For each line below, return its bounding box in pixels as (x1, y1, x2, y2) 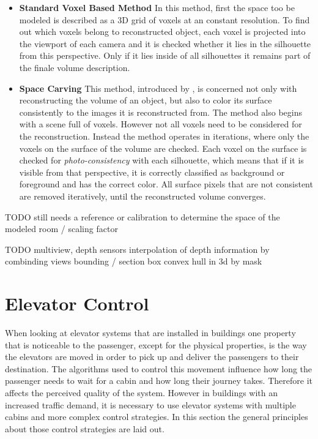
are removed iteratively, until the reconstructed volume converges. (19, 189, 266, 202)
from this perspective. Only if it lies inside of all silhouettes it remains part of (19, 49, 311, 62)
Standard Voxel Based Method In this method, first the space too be (19, 1, 295, 13)
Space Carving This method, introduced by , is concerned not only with (19, 81, 297, 94)
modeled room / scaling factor (5, 222, 118, 235)
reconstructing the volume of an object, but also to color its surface (19, 94, 272, 107)
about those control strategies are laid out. (5, 422, 165, 435)
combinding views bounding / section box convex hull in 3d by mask (5, 255, 262, 268)
